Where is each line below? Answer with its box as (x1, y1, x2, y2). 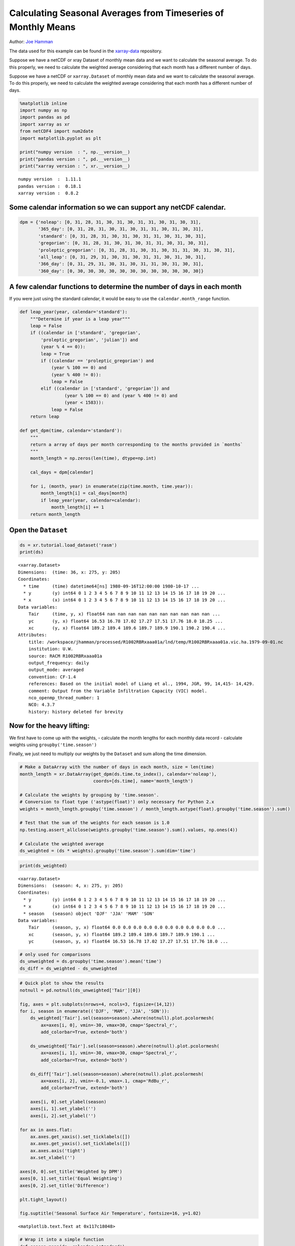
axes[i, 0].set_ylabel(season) (30, 1099, 107, 1105)
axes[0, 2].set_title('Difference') (19, 1183, 110, 1188)
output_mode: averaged (28, 667, 84, 673)
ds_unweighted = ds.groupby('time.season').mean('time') (19, 958, 162, 964)
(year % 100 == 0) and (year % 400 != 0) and (64, 393, 178, 398)
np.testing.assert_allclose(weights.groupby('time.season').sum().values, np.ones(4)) (19, 827, 238, 832)
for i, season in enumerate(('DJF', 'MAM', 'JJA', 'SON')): (19, 1008, 170, 1014)
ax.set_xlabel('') (30, 1155, 75, 1161)
